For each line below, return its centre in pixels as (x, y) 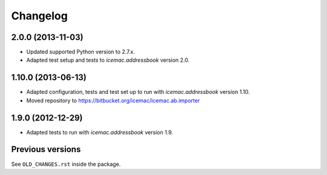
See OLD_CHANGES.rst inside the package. (66, 164)
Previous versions (46, 149)
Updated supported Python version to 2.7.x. (81, 52)
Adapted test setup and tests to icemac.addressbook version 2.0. (108, 60)
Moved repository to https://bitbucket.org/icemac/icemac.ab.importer (113, 101)
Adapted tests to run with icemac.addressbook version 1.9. (100, 132)
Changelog (39, 16)
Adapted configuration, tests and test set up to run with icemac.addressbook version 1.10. (138, 92)
